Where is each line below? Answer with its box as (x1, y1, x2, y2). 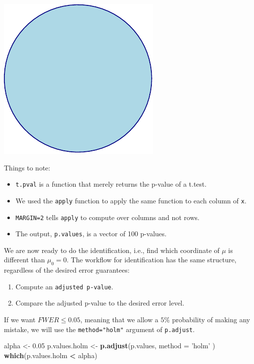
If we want (4, 314, 36, 325)
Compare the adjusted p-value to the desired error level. (15, 298, 185, 308)
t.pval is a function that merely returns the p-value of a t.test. (15, 179, 207, 189)
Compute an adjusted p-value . (15, 281, 113, 291)
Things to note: (4, 162, 51, 172)
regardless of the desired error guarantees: (4, 265, 130, 275)
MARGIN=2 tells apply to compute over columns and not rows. (15, 212, 199, 222)
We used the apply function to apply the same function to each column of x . (15, 195, 247, 205)
